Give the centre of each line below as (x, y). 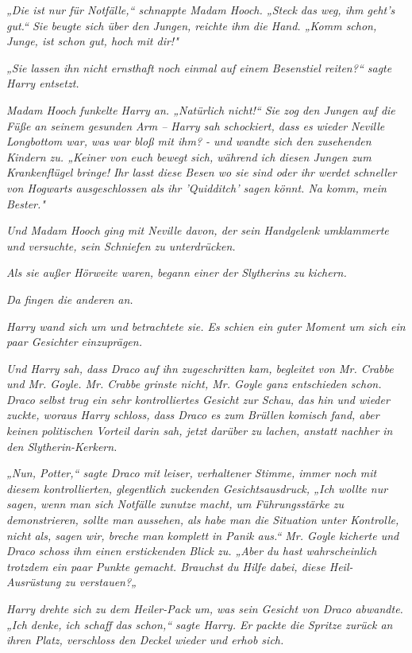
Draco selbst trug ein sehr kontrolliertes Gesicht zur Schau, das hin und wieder (198, 399)
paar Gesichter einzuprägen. (74, 342)
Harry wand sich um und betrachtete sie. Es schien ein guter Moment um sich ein (206, 326)
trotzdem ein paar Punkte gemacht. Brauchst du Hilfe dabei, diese (166, 566)
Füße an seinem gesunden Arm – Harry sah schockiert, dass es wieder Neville (196, 125)
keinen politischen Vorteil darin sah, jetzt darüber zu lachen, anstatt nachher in (200, 431)
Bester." (26, 203)
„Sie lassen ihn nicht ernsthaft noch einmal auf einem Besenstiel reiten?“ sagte (199, 67)
